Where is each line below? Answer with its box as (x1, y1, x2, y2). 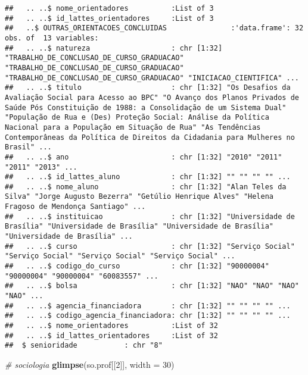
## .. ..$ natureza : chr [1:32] (5, 43, 223, 52)
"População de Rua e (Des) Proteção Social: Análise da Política (5, 113, 269, 122)
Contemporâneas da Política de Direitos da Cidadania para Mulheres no (5, 133, 295, 142)
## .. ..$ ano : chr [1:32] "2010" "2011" (5, 152, 282, 161)
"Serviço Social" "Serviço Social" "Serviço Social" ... (5, 252, 235, 261)
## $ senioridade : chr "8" (5, 341, 163, 350)
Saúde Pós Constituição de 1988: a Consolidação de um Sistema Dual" (5, 103, 287, 112)
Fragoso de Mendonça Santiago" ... (5, 202, 146, 211)
